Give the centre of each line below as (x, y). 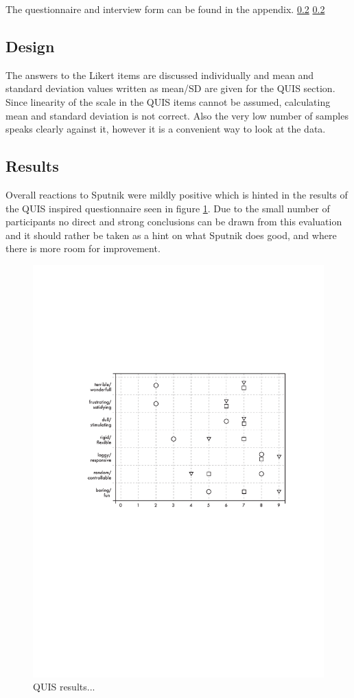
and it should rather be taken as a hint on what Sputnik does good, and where (171, 235)
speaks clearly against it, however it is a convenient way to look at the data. (166, 129)
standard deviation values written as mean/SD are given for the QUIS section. (170, 88)
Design (30, 46)
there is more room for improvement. (83, 248)
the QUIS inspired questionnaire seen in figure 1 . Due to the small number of (168, 208)
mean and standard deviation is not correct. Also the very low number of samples (177, 115)
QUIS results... (64, 687)
